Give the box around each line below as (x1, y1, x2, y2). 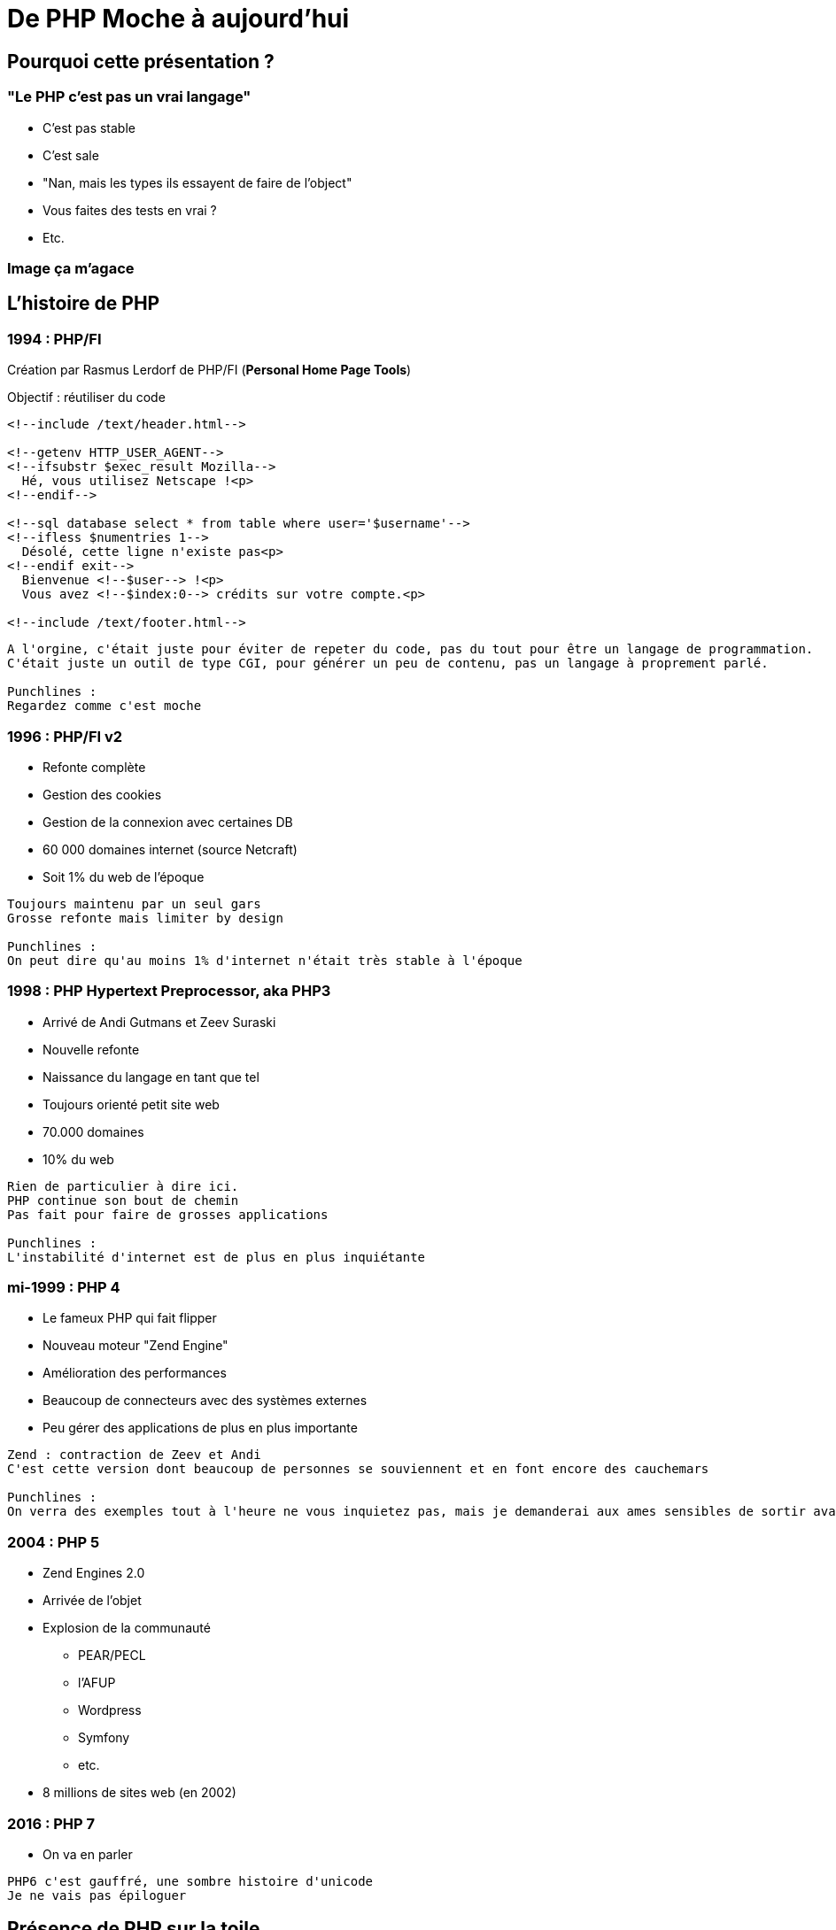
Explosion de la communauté (43, 1620, 211, 1636)
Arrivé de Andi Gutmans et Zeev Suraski (43, 1014, 276, 1030)
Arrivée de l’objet (43, 1593, 142, 1609)
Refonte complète (43, 759, 146, 775)
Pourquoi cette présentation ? (7, 50, 275, 73)
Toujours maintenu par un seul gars (7, 896, 261, 911)
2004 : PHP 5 (7, 1532, 100, 1551)
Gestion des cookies (43, 786, 162, 802)
